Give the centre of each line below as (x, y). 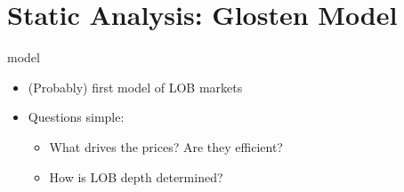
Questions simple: (76, 117)
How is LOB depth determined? (136, 176)
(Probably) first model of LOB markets (135, 87)
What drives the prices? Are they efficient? (166, 146)
